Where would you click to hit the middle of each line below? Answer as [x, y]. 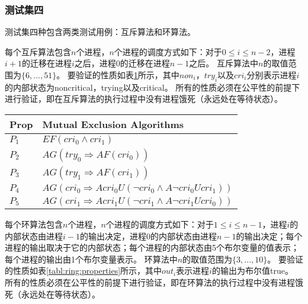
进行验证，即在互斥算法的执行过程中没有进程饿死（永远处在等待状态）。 [144, 99]
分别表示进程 [272, 75]
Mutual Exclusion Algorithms [113, 124]
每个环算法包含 [34, 224]
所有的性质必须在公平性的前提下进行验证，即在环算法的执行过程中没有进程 [150, 282]
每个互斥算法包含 [38, 51]
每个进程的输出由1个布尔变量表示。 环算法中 [91, 259]
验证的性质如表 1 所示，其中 [127, 75]
